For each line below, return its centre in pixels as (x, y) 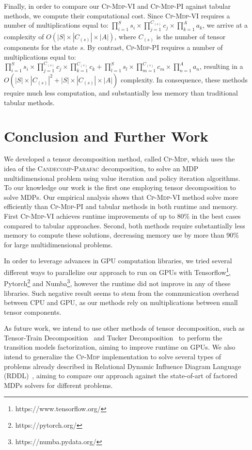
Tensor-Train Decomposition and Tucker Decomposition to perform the (113, 337)
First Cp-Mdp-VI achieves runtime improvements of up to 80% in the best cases (122, 216)
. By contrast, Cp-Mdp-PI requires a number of (153, 47)
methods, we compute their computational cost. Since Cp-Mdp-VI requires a (117, 15)
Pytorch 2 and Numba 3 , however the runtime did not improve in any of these (117, 282)
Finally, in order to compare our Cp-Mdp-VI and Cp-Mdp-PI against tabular (117, 6)
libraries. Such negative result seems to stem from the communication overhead (122, 293)
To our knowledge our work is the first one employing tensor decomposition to (120, 187)
